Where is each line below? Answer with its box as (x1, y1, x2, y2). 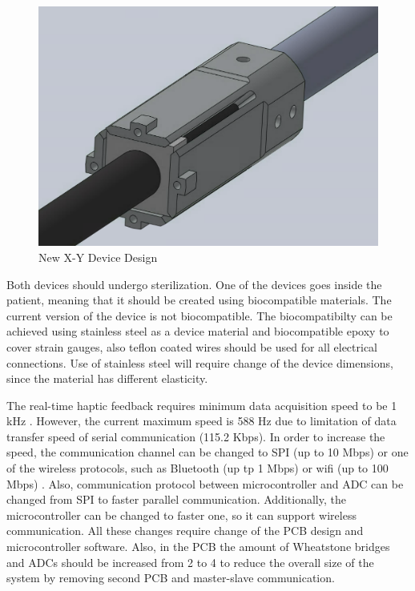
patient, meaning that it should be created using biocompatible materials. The (6, 291, 392, 308)
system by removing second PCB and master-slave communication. (6, 569, 335, 586)
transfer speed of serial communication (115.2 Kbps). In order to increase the (6, 428, 385, 444)
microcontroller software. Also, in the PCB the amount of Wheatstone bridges (6, 538, 390, 555)
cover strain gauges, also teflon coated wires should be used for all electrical (6, 338, 378, 355)
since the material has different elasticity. (6, 370, 208, 387)
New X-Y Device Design (38, 248, 158, 265)
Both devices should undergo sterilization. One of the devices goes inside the (6, 275, 382, 292)
